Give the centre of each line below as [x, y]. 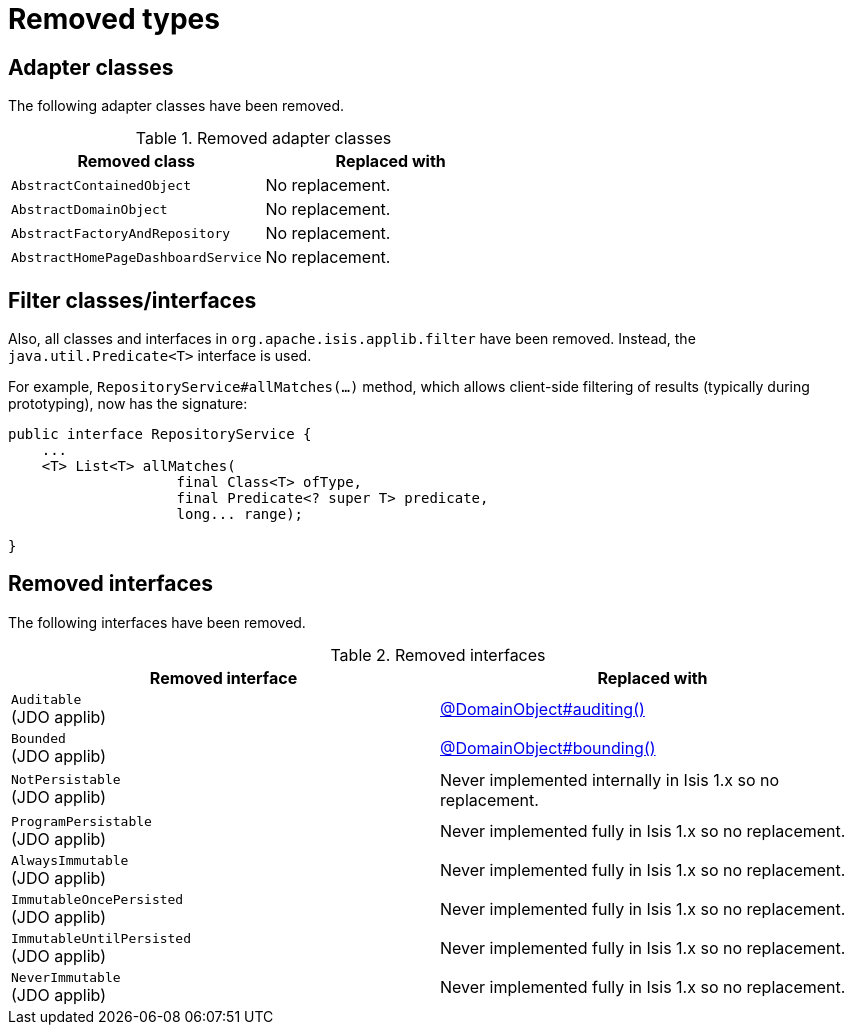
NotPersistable [66, 780]
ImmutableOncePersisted [97, 899]
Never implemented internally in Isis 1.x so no [610, 779]
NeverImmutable [66, 977]
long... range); [240, 514]
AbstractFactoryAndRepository [121, 233]
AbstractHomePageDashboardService [136, 257]
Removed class [136, 161]
